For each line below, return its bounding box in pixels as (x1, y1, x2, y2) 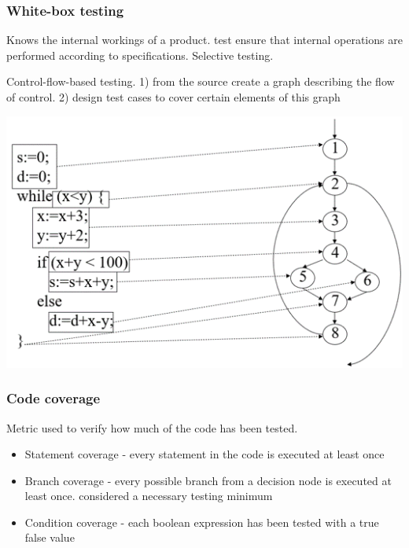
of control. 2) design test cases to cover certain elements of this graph (6, 89, 341, 105)
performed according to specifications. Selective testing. (6, 46, 274, 63)
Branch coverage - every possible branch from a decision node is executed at (24, 472, 392, 488)
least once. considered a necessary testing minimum (24, 487, 273, 504)
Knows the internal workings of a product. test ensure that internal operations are (6, 31, 403, 48)
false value (24, 529, 75, 546)
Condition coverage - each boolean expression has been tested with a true (24, 513, 379, 530)
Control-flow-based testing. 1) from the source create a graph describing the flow (6, 73, 395, 90)
